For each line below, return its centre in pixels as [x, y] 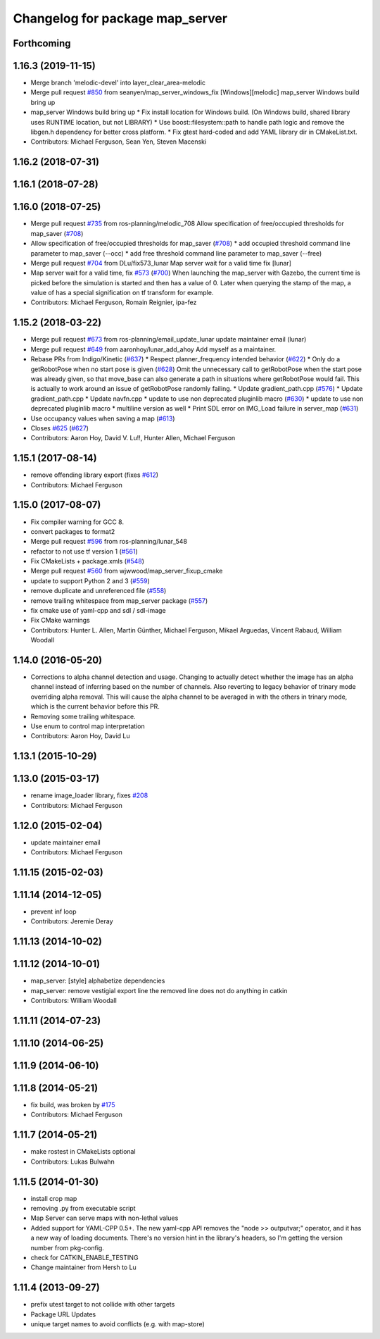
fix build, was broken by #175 [73, 1105]
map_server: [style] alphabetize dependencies [98, 981]
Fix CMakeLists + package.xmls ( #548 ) [87, 561]
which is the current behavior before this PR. [95, 706]
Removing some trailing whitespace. [83, 716]
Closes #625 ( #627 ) [60, 428]
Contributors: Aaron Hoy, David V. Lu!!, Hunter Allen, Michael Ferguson [133, 438]
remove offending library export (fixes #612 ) [94, 475]
